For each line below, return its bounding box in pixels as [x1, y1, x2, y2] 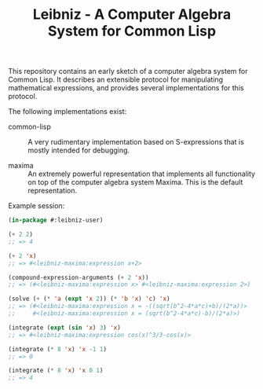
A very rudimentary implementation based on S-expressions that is [27, 138, 245, 147]
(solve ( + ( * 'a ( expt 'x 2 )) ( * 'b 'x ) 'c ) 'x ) [8, 295, 170, 303]
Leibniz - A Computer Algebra [32, 6, 232, 24]
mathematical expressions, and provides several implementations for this [8, 83, 245, 93]
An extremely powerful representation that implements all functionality [27, 169, 256, 178]
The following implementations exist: [8, 107, 127, 116]
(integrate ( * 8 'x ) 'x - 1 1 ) [8, 345, 108, 353]
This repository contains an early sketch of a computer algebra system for [8, 67, 249, 76]
